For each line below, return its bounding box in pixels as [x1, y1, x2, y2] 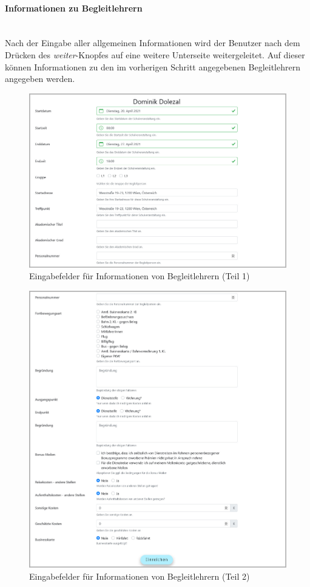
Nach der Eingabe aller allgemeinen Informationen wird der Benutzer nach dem [5, 36, 300, 49]
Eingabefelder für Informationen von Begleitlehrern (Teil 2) [29, 570, 250, 583]
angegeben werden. [5, 72, 75, 85]
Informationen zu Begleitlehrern [5, 1, 143, 14]
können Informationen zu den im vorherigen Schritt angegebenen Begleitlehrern [5, 60, 300, 73]
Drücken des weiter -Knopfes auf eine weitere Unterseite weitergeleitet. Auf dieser [5, 48, 305, 61]
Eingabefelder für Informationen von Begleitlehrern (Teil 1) [29, 270, 250, 282]
